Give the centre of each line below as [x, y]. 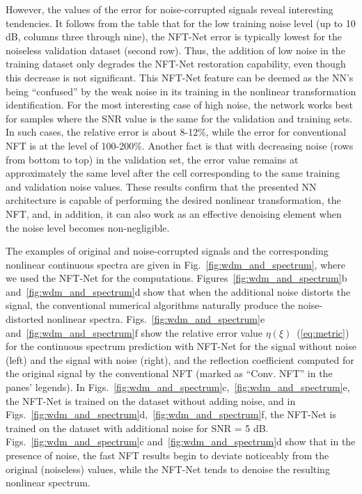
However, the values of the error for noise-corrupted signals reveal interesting [170, 9]
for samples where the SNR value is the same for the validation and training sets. [179, 118]
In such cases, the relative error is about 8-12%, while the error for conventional [176, 132]
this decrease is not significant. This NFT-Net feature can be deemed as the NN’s [180, 77]
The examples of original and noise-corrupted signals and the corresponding [167, 251]
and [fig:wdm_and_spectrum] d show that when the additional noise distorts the [178, 291]
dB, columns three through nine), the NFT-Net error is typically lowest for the [174, 37]
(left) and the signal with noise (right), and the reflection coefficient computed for [180, 359]
